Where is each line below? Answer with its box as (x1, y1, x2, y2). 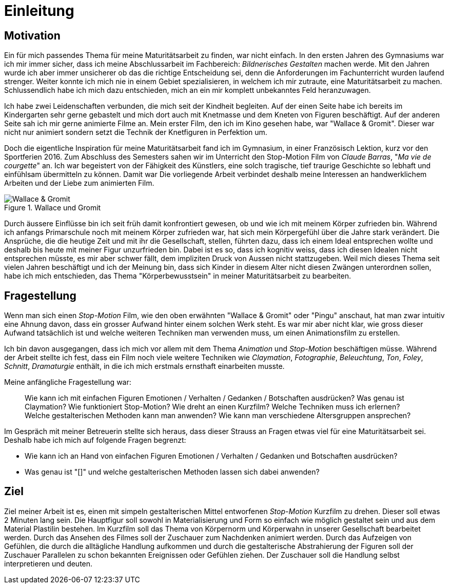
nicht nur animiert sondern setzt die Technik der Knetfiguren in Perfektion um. (4, 128, 267, 137)
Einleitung (4, 2, 74, 19)
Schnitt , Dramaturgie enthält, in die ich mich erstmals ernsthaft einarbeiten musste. (4, 362, 285, 371)
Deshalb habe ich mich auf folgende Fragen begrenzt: (4, 436, 186, 445)
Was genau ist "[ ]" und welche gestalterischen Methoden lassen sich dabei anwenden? (25, 467, 320, 477)
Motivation (4, 29, 61, 42)
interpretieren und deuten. (4, 559, 93, 568)
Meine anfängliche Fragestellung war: (4, 378, 131, 387)
